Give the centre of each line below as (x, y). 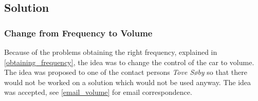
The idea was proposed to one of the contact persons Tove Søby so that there (126, 72)
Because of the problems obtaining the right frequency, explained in (111, 52)
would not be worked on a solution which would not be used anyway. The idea (128, 82)
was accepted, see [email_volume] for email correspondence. (98, 92)
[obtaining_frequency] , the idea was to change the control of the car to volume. (129, 62)
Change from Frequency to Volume (78, 33)
